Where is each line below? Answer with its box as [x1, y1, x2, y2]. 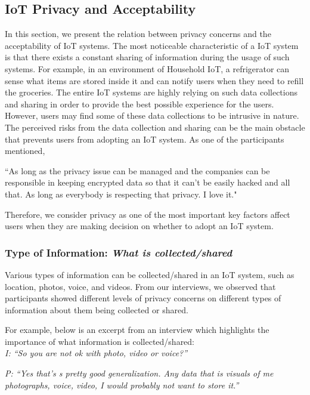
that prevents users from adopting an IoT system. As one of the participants [5, 132, 284, 145]
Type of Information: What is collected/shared [5, 245, 232, 260]
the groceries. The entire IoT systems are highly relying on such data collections [5, 86, 297, 98]
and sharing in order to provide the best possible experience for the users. [5, 97, 274, 110]
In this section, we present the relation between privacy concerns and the [5, 27, 271, 40]
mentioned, [5, 144, 45, 157]
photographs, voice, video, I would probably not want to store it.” [5, 378, 239, 391]
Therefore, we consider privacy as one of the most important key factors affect [5, 208, 290, 220]
